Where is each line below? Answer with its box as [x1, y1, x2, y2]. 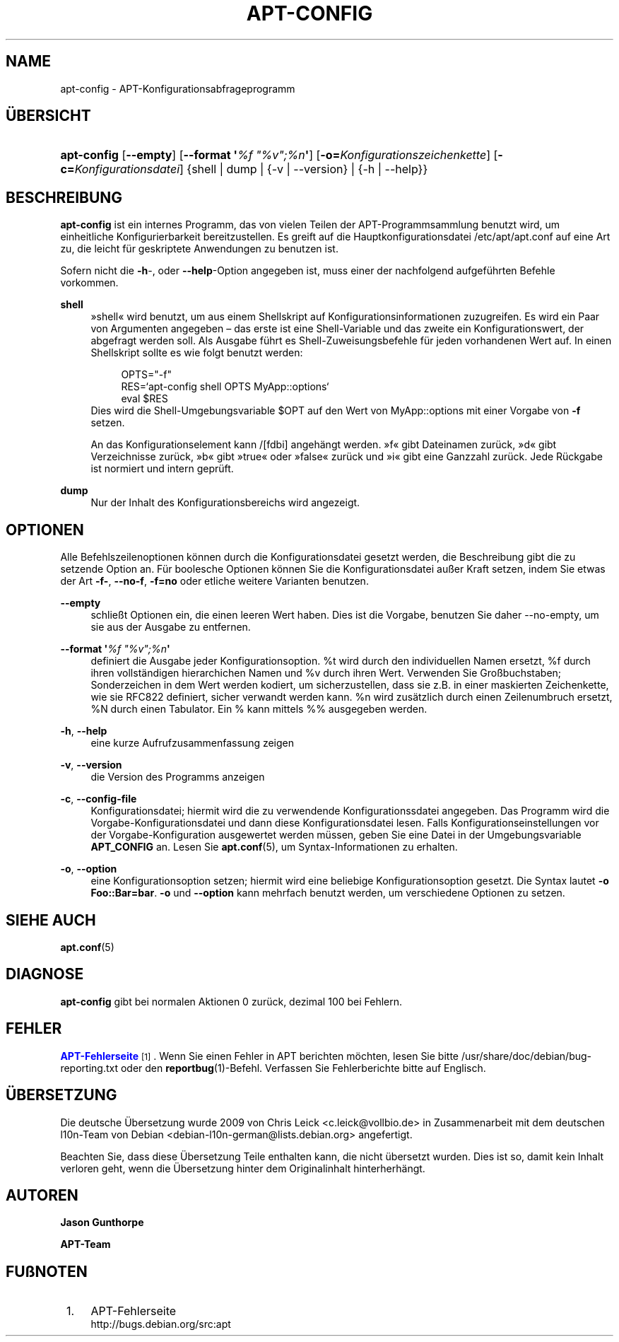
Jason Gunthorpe [60, 1216, 144, 1229]
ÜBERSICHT [6, 107, 91, 125]
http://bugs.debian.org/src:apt [90, 1318, 231, 1331]
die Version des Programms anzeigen [90, 771, 265, 783]
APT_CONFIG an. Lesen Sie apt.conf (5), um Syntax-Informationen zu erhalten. [90, 841, 458, 853]
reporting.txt [60, 1061, 118, 1074]
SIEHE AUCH [6, 911, 96, 929]
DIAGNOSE [6, 965, 84, 984]
